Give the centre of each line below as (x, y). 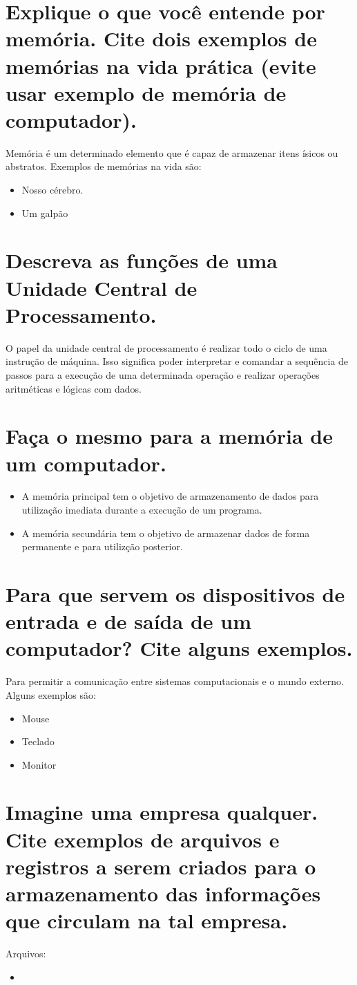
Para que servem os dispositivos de (175, 594)
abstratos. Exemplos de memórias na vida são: (104, 166)
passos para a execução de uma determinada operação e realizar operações (163, 374)
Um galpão (45, 213)
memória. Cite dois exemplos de (161, 38)
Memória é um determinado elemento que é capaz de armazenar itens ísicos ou (172, 152)
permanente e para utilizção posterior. (102, 546)
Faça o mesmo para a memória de (169, 436)
